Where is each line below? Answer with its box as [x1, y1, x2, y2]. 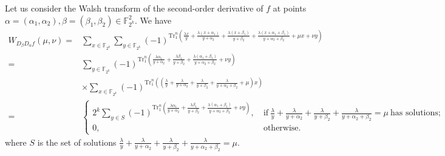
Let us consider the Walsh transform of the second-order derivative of [5, 2, 263, 14]
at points [273, 2, 307, 14]
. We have [134, 13, 172, 26]
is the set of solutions [37, 135, 117, 148]
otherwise [263, 124, 299, 133]
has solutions [390, 109, 438, 118]
